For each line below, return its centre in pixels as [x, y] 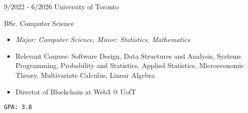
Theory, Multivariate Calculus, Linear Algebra [85, 75]
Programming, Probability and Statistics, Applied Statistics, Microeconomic [130, 65]
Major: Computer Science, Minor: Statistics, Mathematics [103, 39]
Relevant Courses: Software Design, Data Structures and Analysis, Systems [128, 56]
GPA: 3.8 [18, 107]
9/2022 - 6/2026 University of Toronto [62, 6]
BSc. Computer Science [39, 23]
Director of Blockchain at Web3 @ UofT [76, 91]
